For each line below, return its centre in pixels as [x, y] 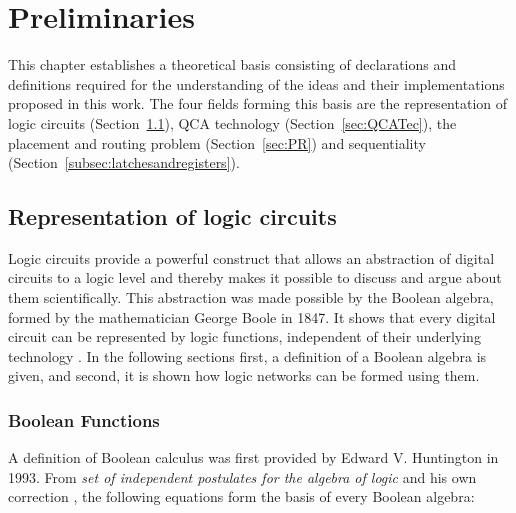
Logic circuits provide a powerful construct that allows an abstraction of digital [251, 257]
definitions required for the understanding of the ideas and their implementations [256, 83]
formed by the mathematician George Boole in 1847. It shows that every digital [252, 316]
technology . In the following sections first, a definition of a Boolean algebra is [247, 355]
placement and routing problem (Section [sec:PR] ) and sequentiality [217, 142]
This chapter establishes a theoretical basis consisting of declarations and [232, 64]
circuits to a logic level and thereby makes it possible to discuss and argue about [255, 277]
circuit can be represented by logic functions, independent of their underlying [244, 336]
